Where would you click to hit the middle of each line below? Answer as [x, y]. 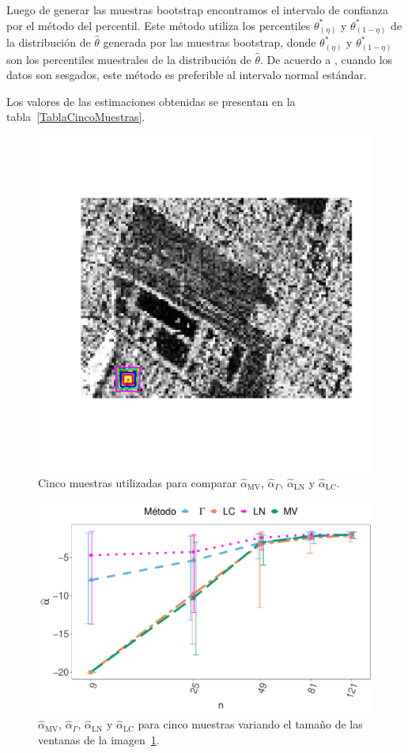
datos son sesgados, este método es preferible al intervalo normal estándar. [187, 75]
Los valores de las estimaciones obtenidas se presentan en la [151, 101]
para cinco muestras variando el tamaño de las [250, 724]
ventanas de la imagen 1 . [99, 739]
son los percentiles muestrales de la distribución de [129, 59]
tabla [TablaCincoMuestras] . [76, 117]
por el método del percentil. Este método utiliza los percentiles [159, 25]
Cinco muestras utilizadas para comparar [138, 482]
